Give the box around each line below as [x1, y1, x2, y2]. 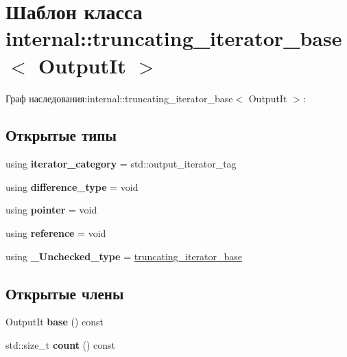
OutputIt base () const [5, 314, 104, 329]
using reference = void [5, 226, 106, 240]
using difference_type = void [5, 179, 139, 194]
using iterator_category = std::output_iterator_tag [5, 157, 237, 171]
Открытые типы [5, 124, 117, 146]
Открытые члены [5, 282, 124, 303]
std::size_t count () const [5, 338, 116, 352]
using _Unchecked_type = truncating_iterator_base [5, 249, 243, 263]
